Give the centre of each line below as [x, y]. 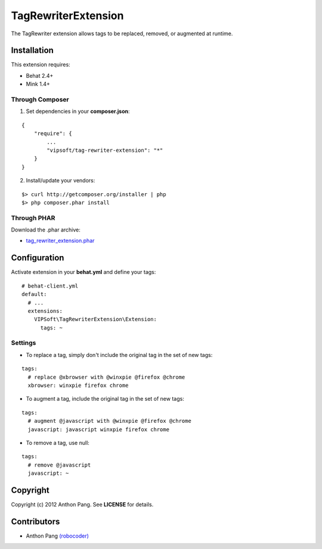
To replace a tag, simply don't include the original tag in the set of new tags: [119, 355]
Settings [24, 343]
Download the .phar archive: [46, 230]
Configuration [38, 258]
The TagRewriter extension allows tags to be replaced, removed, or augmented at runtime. [122, 33]
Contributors [35, 521]
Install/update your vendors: [61, 181]
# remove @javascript [59, 465]
